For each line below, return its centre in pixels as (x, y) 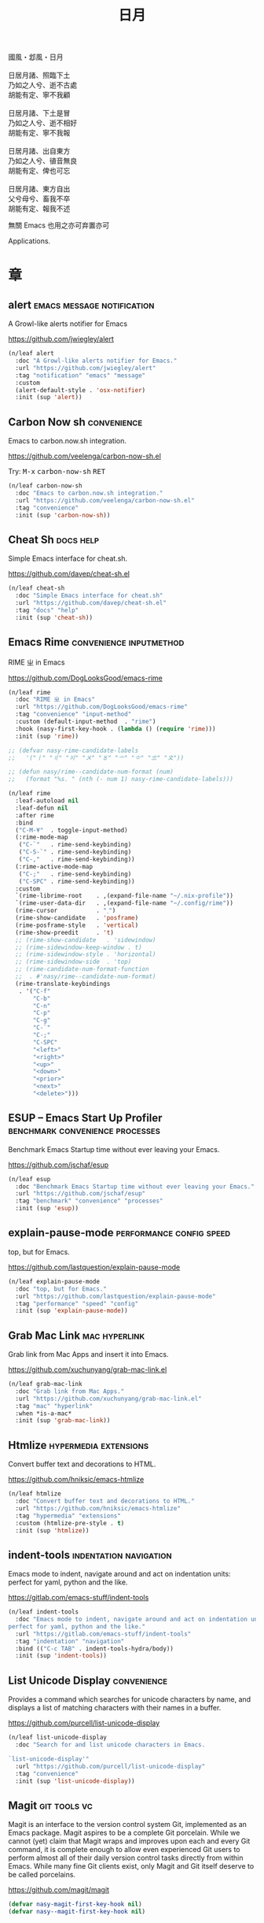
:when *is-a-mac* (44, 1414)
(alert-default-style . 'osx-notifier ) (81, 390)
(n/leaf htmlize (35, 1494)
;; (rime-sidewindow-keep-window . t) (79, 947)
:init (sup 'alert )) (49, 398)
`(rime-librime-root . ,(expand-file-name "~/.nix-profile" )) (125, 896)
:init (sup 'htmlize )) (52, 1530)
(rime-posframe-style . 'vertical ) (77, 925)
